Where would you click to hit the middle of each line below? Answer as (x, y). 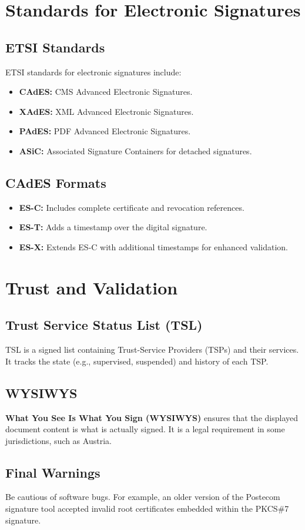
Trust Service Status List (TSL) (104, 325)
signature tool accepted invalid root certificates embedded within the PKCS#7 (147, 509)
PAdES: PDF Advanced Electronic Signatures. (105, 131)
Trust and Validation (92, 287)
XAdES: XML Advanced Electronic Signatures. (106, 111)
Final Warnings (53, 472)
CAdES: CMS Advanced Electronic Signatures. (106, 92)
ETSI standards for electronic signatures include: (93, 72)
